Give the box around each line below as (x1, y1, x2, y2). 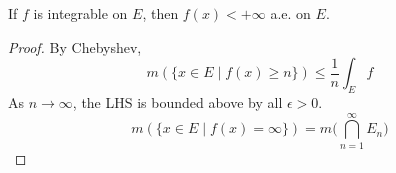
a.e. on (270, 3, 311, 23)
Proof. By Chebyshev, (8, 36, 142, 57)
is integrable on (33, 3, 128, 23)
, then (142, 3, 179, 23)
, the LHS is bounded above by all (72, 91, 283, 112)
